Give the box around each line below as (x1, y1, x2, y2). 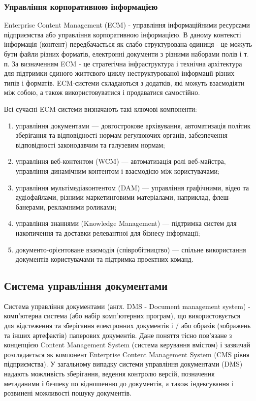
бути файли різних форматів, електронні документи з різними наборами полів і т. (4, 49, 249, 59)
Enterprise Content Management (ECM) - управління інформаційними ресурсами (4, 20, 250, 30)
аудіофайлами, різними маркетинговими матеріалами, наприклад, (15, 192, 210, 202)
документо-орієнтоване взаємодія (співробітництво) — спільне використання (15, 244, 246, 254)
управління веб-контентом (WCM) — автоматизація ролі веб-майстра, (15, 156, 226, 166)
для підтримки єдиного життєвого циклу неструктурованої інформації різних (4, 68, 235, 78)
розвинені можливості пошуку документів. (4, 388, 131, 398)
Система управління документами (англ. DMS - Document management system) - (4, 301, 251, 311)
